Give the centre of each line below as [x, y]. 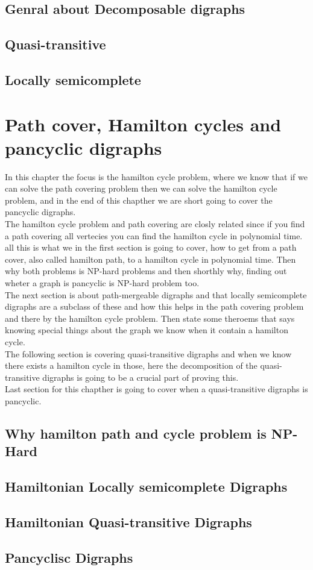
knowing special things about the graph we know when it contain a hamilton [147, 330]
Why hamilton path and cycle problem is [136, 433]
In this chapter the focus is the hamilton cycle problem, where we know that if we [156, 176]
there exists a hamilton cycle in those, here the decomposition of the [131, 365]
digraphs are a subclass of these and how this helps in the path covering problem [154, 306]
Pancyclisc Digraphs [69, 557]
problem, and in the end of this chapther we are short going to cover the [139, 200]
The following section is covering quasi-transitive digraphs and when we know [148, 353]
